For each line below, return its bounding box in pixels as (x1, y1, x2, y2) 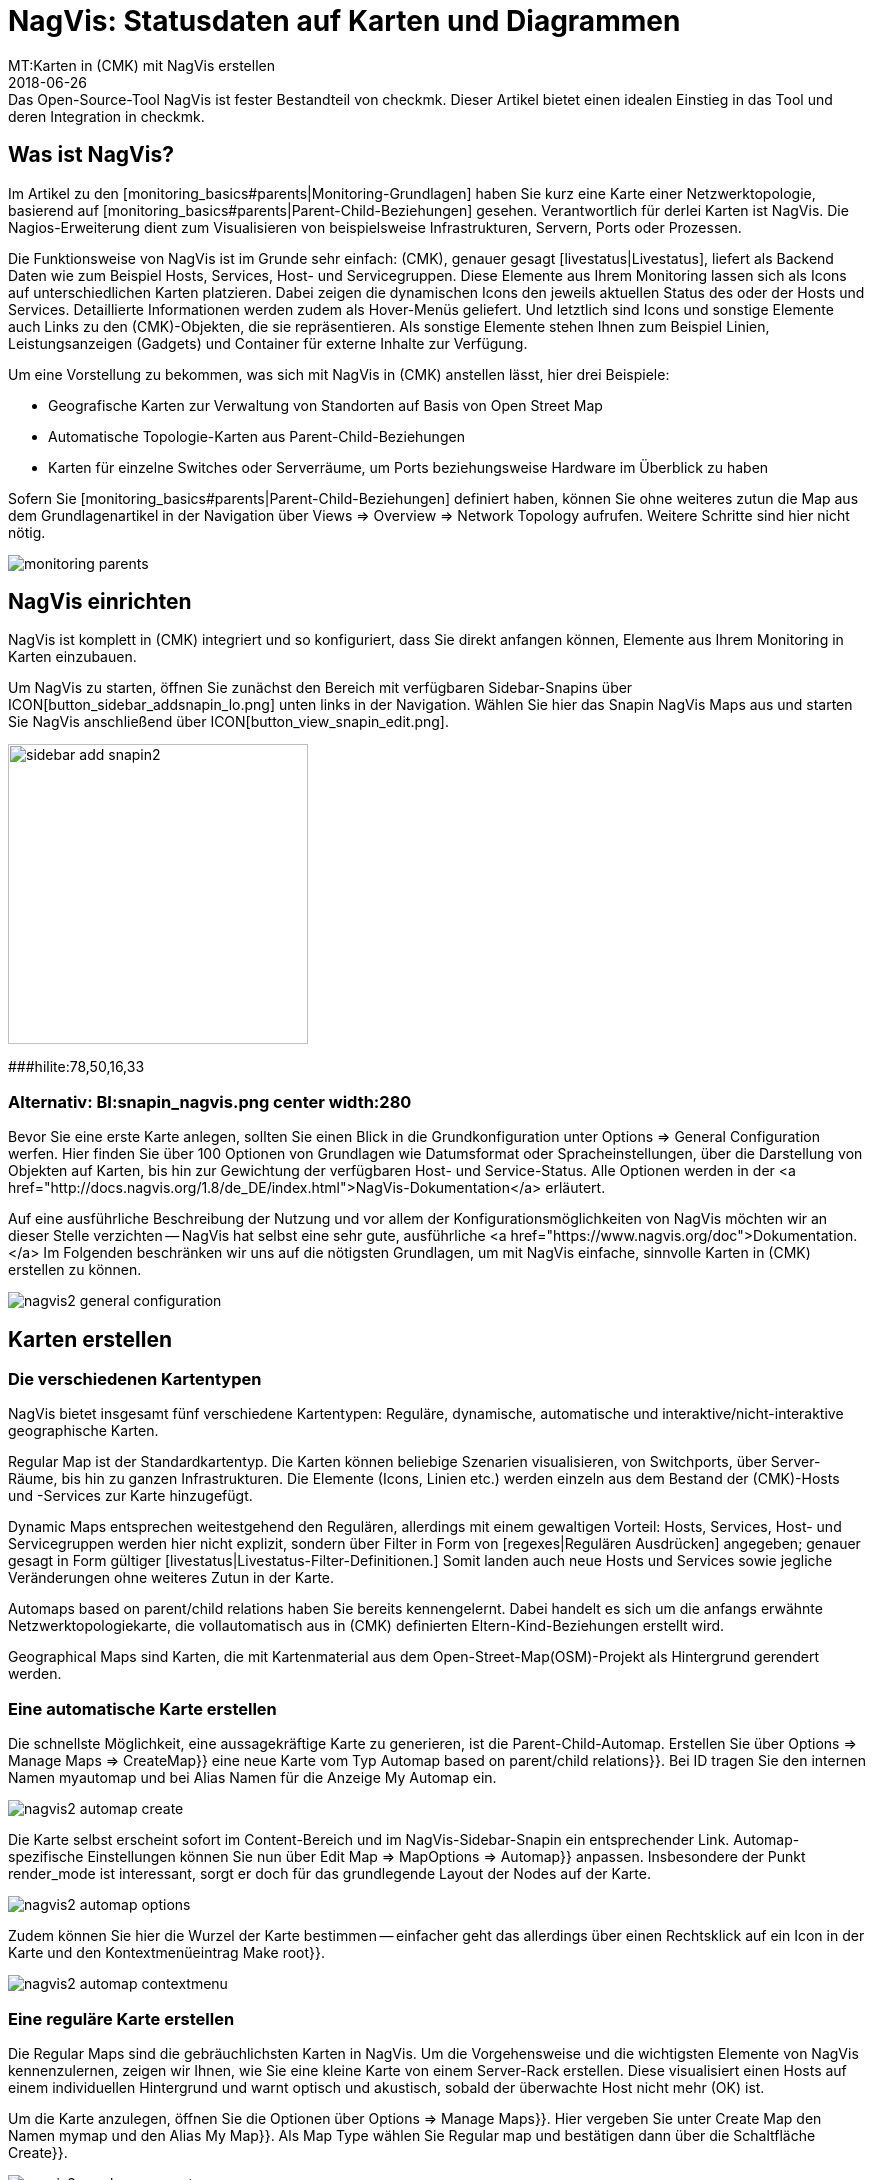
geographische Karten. (8, 1422, 159, 1440)
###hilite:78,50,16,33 (8, 1058, 145, 1076)
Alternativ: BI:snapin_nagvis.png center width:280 (8, 1091, 412, 1112)
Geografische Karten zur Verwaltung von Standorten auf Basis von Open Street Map (48, 396, 603, 414)
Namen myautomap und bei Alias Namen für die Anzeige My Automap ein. (8, 1769, 497, 1787)
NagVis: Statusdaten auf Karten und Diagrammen (8, 4, 681, 38)
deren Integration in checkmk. (8, 107, 205, 125)
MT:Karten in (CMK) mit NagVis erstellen (8, 56, 275, 74)
